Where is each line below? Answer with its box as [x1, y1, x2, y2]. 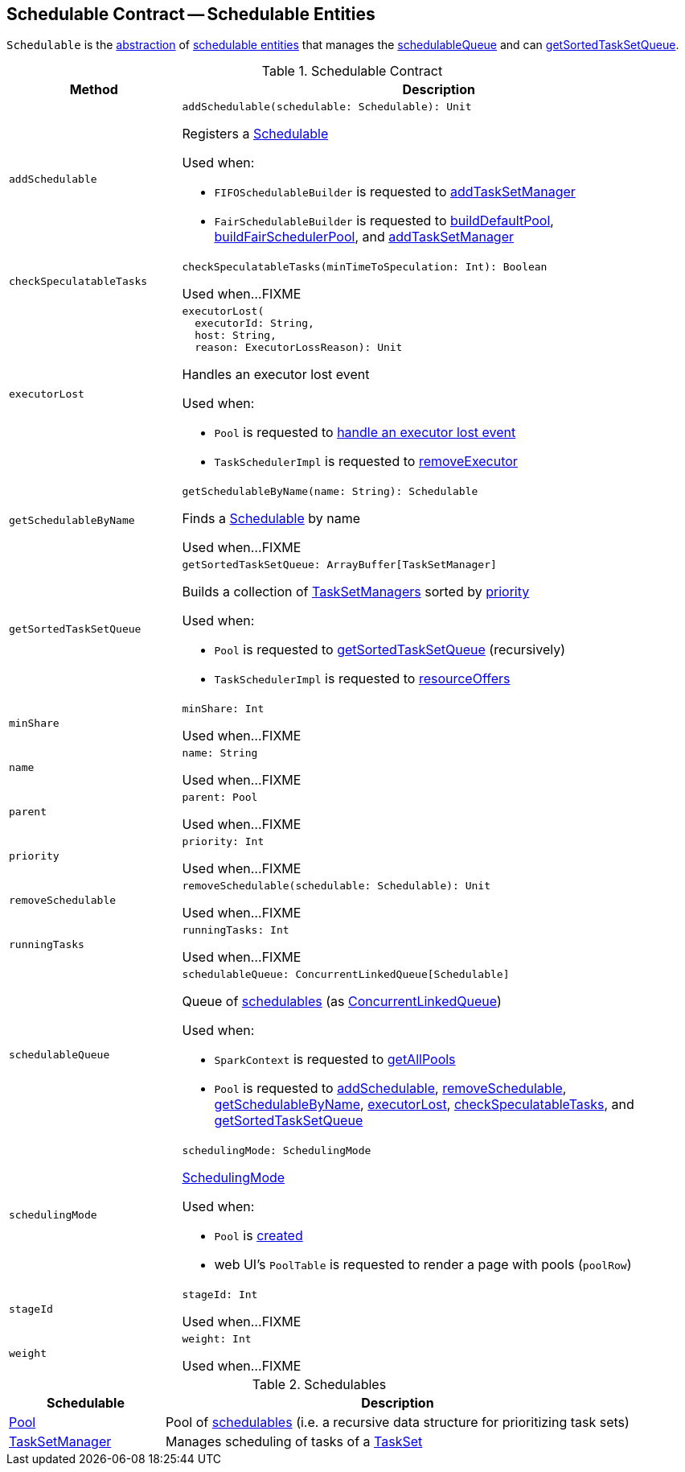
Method [69, 81, 118, 98]
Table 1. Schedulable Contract [261, 63, 443, 80]
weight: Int [182, 1333, 252, 1346]
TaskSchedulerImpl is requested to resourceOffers [214, 670, 511, 687]
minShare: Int [182, 703, 265, 715]
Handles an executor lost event [182, 366, 370, 383]
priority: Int [182, 835, 265, 848]
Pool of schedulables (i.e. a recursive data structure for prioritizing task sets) [165, 1414, 630, 1431]
